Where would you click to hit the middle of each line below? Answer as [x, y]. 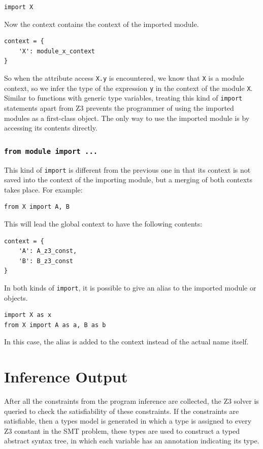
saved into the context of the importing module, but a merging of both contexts [128, 180]
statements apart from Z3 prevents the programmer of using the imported [119, 107]
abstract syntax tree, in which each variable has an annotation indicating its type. [132, 441]
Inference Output [66, 377]
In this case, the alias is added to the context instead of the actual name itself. [126, 342]
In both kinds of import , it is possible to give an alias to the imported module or [130, 287]
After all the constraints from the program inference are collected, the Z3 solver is [131, 401]
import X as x [28, 315]
